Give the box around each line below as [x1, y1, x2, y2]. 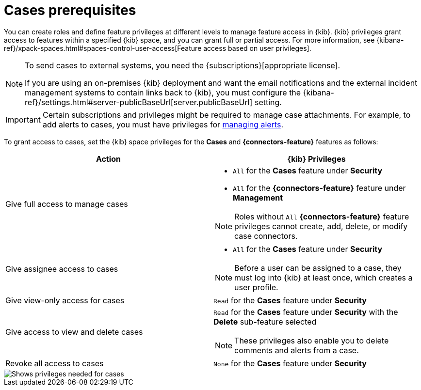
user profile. [234, 282, 278, 292]
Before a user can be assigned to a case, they [234, 263, 402, 273]
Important [5, 114, 41, 125]
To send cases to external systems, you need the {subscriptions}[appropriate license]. [25, 60, 340, 70]
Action [96, 154, 121, 164]
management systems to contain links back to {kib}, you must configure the [25, 87, 301, 97]
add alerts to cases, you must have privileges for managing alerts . [42, 119, 283, 129]
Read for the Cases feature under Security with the [213, 307, 398, 317]
